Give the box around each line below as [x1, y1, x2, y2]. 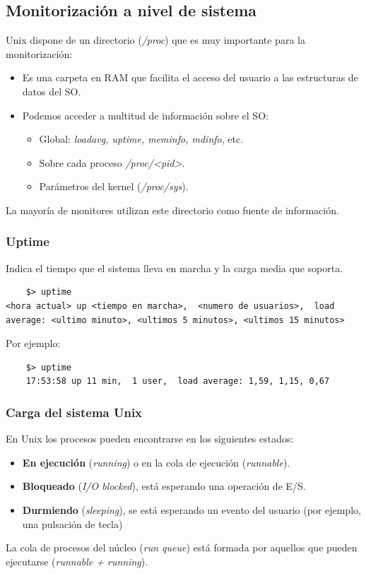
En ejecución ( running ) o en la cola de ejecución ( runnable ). [22, 455, 290, 469]
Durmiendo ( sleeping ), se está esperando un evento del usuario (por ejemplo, [22, 502, 361, 517]
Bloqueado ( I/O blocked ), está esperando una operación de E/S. [22, 479, 306, 493]
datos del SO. [22, 83, 81, 98]
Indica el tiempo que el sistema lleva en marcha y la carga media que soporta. [6, 260, 343, 275]
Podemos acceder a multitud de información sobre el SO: [22, 107, 268, 122]
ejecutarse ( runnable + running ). [6, 553, 148, 568]
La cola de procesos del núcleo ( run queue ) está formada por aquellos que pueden [6, 540, 358, 555]
